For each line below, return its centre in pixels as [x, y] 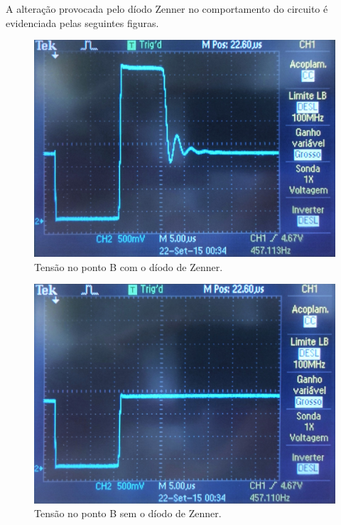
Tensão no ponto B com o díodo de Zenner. [129, 266]
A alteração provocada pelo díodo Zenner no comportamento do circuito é [167, 9]
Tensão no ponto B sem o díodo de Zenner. [128, 513]
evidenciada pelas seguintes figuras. [82, 22]
